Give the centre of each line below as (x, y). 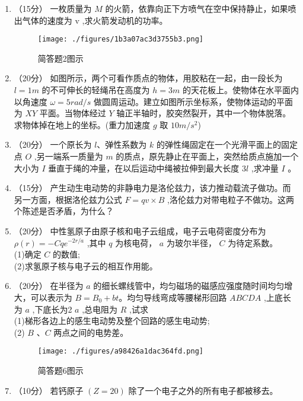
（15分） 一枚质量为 (53, 8)
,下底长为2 (52, 309)
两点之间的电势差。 (91, 332)
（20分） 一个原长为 (53, 144)
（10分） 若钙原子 (49, 390)
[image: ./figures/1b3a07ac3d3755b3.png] (120, 39)
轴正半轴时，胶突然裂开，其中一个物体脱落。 (204, 113)
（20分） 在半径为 (49, 286)
